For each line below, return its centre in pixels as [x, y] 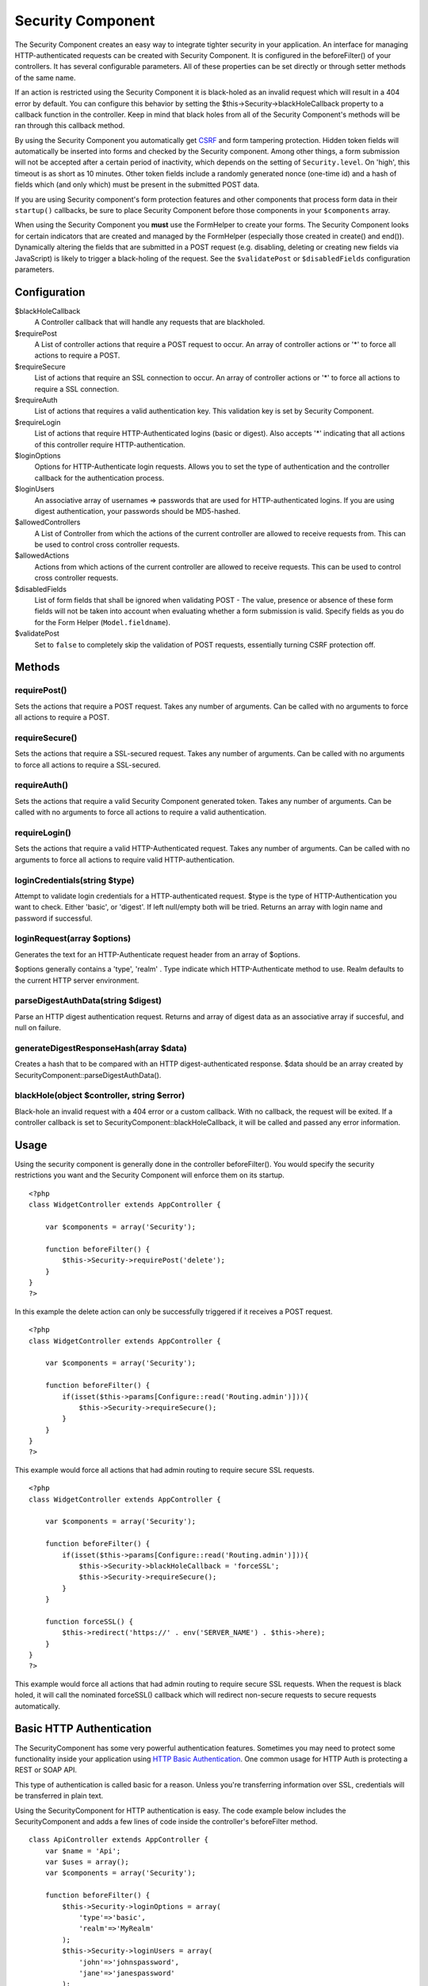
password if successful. [53, 918]
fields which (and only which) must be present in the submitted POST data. [137, 185]
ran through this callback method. [70, 126]
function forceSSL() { [89, 1621]
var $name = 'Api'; [83, 1851]
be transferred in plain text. [59, 1796]
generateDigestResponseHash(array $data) [101, 1048]
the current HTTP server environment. [77, 980]
